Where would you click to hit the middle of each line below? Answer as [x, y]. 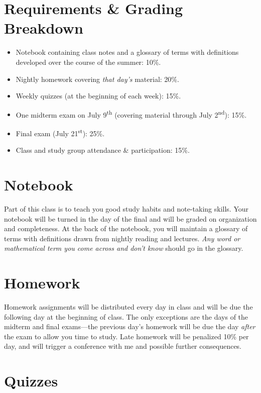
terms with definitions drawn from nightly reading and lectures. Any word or [122, 238]
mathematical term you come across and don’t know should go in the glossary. [124, 248]
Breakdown [44, 28]
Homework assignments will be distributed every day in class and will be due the [128, 307]
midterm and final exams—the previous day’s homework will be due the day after [130, 326]
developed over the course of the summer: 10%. [88, 62]
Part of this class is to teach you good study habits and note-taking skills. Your [126, 208]
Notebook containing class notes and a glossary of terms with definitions [127, 52]
